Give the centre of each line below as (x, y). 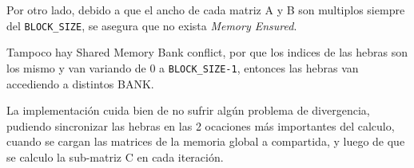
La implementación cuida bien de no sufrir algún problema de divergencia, (188, 110)
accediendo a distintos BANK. (80, 83)
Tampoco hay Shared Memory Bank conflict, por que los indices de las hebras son (207, 52)
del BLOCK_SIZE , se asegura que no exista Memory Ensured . (152, 25)
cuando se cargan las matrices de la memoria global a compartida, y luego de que (206, 141)
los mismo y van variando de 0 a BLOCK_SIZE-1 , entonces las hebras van (183, 67)
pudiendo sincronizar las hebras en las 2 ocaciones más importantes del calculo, (201, 125)
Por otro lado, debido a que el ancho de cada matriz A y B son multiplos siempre (206, 10)
